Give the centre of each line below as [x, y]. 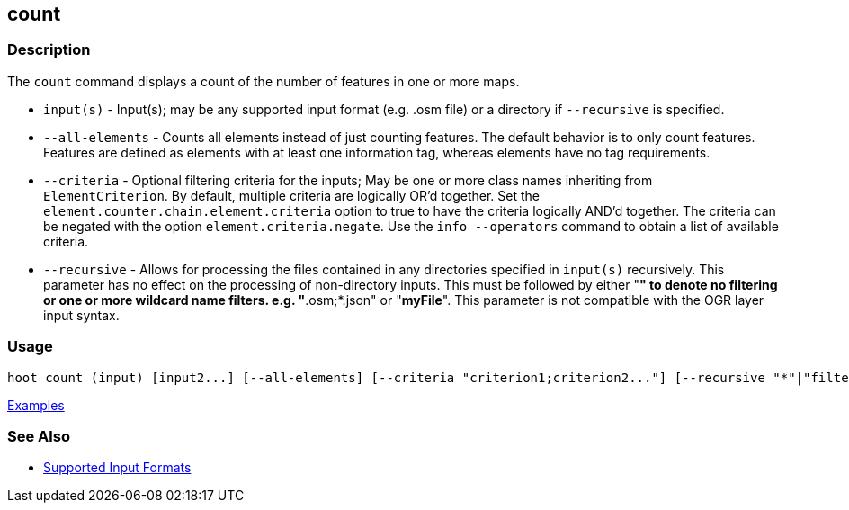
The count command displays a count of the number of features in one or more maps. [264, 81]
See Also [39, 436]
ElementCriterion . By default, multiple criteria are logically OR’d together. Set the [292, 195]
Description [49, 50]
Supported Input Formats [117, 468]
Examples [36, 405]
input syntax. [81, 315]
